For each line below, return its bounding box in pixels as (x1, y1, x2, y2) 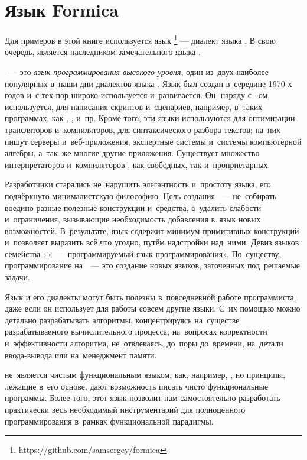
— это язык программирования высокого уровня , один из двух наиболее (8, 65, 269, 77)
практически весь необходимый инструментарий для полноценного (5, 403, 246, 415)
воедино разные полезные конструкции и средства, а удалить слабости (5, 201, 262, 213)
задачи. (5, 271, 30, 283)
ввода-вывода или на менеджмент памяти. (5, 348, 157, 361)
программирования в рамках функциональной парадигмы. (5, 414, 214, 427)
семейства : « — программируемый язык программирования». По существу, (5, 247, 282, 260)
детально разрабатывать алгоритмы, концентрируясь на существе (5, 313, 240, 326)
